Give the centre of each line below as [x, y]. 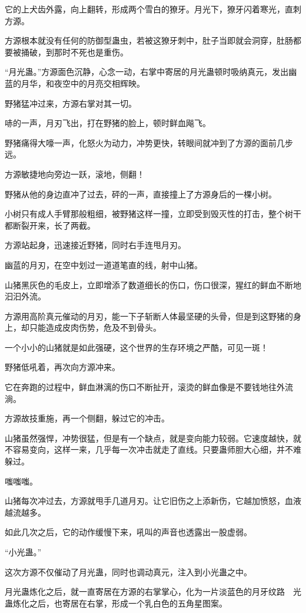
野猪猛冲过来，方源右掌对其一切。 [71, 103]
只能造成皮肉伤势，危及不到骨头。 [95, 327]
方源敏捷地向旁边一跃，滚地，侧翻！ [75, 174]
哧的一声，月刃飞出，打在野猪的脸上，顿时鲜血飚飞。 [108, 123]
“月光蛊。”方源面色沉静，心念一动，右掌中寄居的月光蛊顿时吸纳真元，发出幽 [151, 72]
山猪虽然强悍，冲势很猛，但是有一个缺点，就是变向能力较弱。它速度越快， [149, 438]
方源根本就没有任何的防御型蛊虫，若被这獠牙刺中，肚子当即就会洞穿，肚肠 [149, 40]
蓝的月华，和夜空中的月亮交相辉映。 [75, 83]
